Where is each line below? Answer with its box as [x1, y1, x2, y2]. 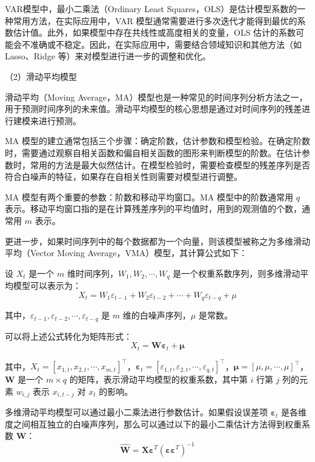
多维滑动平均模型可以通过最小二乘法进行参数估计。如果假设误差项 [5, 406, 268, 418]
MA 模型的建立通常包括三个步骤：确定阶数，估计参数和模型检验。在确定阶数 [5, 134, 310, 147]
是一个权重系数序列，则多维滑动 [173, 266, 300, 279]
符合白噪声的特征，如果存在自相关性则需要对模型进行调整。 [5, 170, 242, 183]
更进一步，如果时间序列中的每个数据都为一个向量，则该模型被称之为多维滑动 [5, 234, 310, 247]
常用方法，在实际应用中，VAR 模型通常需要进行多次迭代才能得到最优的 [13, 14, 297, 27]
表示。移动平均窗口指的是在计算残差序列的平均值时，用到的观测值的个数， [5, 202, 302, 215]
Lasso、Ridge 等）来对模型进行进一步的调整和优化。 [5, 50, 211, 62]
